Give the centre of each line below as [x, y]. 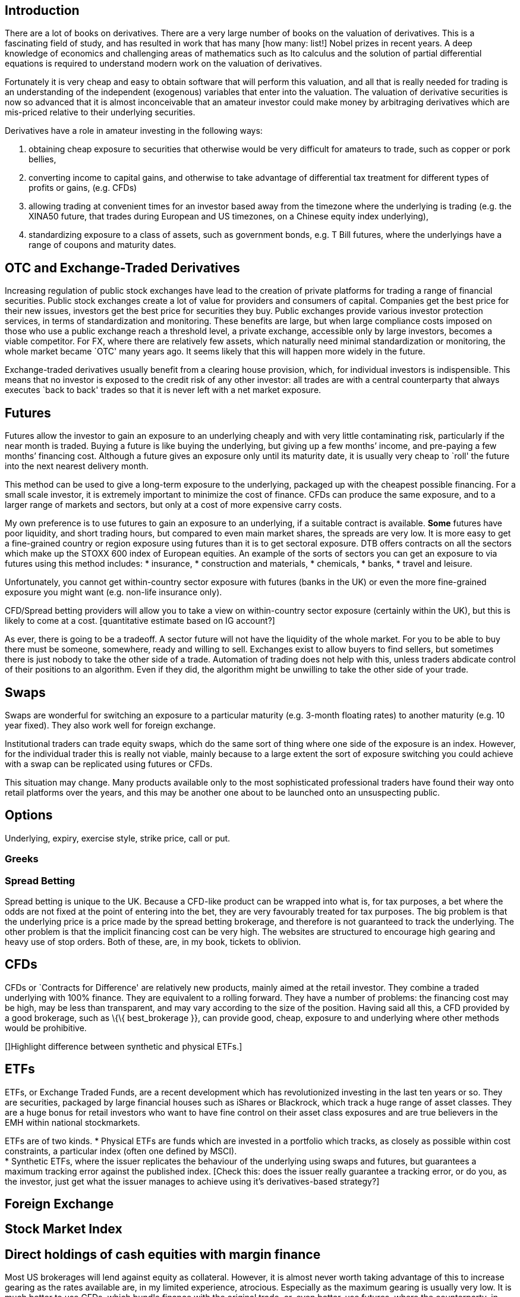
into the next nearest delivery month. [77, 466]
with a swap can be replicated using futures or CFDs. [109, 764]
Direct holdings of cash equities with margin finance [163, 1254]
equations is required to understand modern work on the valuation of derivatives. [163, 64]
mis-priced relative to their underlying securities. [100, 112]
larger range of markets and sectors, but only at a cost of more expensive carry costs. [173, 505]
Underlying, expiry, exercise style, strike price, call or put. [118, 838]
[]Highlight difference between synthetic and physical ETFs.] [124, 1046]
